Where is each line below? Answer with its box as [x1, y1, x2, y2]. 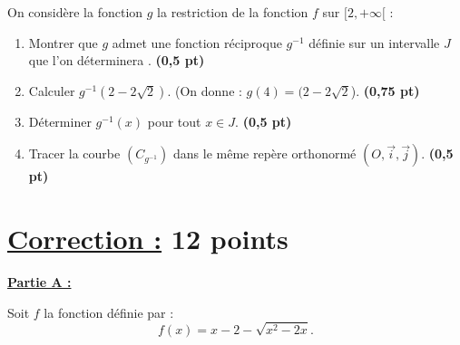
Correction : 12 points [7, 220, 289, 257]
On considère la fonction [7, 3, 143, 21]
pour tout [147, 111, 201, 130]
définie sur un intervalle [308, 33, 440, 52]
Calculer [28, 81, 75, 100]
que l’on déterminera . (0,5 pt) [28, 51, 205, 70]
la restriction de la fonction [157, 3, 308, 21]
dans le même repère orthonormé [173, 144, 357, 163]
